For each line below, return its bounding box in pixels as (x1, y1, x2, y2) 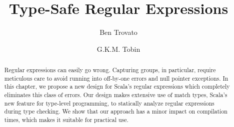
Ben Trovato (99, 27, 137, 37)
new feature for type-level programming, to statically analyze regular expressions (4, 99, 214, 107)
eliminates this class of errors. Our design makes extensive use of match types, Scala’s (4, 91, 227, 99)
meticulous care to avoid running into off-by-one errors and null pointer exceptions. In (4, 74, 228, 82)
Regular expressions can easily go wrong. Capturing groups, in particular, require (4, 66, 216, 74)
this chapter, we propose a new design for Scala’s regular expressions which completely (4, 82, 230, 91)
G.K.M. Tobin (96, 43, 140, 54)
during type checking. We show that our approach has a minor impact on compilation (4, 107, 227, 116)
